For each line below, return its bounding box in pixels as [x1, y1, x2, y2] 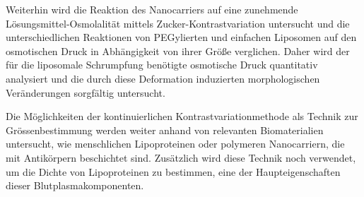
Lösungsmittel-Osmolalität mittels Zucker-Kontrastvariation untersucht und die [6, 16, 350, 30]
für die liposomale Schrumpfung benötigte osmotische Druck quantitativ [6, 57, 318, 72]
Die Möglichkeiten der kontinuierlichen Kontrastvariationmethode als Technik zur [6, 109, 358, 124]
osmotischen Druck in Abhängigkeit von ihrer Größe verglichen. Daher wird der [6, 43, 350, 58]
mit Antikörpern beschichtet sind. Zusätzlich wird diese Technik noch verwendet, [6, 150, 356, 165]
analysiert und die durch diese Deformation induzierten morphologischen [6, 71, 320, 85]
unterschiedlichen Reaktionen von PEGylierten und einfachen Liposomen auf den [6, 30, 357, 44]
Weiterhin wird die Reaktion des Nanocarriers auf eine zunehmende [6, 2, 298, 16]
